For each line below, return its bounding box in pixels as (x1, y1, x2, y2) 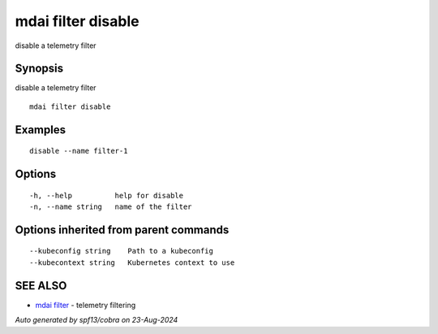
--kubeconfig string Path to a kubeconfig (29, 246, 214, 256)
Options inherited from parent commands (15, 223, 230, 236)
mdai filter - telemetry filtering (35, 300, 136, 310)
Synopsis (15, 62, 64, 76)
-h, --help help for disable (29, 191, 184, 200)
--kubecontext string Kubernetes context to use (29, 258, 235, 267)
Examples (15, 123, 67, 137)
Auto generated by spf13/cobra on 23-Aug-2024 (15, 315, 178, 325)
